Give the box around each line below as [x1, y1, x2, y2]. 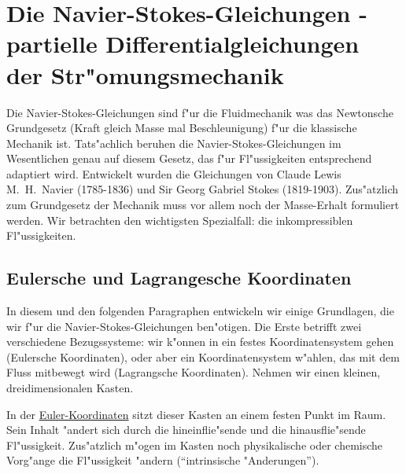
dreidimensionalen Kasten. [6, 380, 134, 396]
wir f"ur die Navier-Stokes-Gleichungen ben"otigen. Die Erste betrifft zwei [6, 318, 362, 334]
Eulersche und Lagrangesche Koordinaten [6, 266, 352, 290]
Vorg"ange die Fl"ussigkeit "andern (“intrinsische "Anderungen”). [6, 452, 319, 468]
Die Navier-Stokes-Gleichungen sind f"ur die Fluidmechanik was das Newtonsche [6, 104, 393, 120]
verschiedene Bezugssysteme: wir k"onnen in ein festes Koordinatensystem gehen [6, 333, 394, 350]
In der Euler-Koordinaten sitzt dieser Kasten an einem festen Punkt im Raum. [6, 406, 386, 422]
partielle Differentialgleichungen [6, 28, 360, 60]
